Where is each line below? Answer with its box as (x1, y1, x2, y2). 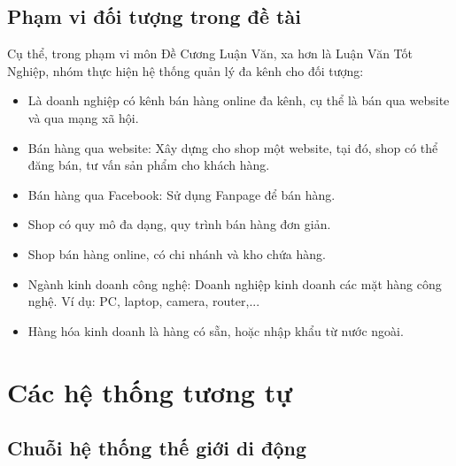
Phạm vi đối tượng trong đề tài (7, 3, 301, 30)
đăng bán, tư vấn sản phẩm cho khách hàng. (27, 156, 270, 174)
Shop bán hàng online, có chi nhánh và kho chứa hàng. (27, 244, 326, 263)
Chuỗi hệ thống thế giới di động (7, 434, 307, 462)
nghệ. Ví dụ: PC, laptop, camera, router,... (27, 292, 260, 310)
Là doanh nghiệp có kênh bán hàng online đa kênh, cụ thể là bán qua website (27, 91, 450, 110)
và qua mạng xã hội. (27, 108, 139, 126)
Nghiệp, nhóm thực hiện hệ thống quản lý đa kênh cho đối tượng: (7, 61, 364, 80)
